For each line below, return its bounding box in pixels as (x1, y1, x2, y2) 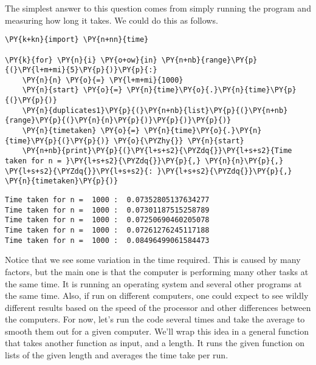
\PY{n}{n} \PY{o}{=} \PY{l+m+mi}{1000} (22, 75, 184, 84)
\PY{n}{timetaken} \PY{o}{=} (22, 126, 140, 135)
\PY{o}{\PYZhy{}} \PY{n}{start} (113, 136, 244, 145)
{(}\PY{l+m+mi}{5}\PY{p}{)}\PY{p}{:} (5, 66, 157, 75)
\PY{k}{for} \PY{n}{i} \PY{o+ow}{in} (5, 55, 157, 64)
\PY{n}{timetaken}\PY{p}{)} (5, 177, 118, 186)
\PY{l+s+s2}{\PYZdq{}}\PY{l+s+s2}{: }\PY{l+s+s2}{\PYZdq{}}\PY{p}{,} (5, 166, 292, 176)
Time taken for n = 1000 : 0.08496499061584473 (5, 236, 210, 245)
